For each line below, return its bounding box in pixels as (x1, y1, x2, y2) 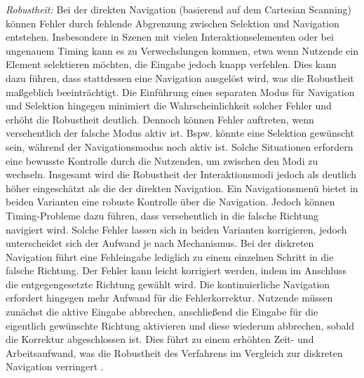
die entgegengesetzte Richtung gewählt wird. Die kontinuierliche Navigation (6, 276, 330, 291)
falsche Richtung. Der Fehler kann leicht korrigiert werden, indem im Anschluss (6, 263, 347, 278)
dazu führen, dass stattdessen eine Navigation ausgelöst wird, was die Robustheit (6, 70, 354, 85)
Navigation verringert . (6, 359, 104, 374)
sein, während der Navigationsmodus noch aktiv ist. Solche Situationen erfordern (6, 139, 353, 154)
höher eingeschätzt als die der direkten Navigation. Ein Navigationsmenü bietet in (6, 180, 358, 195)
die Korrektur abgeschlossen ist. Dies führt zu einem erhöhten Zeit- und (6, 332, 314, 346)
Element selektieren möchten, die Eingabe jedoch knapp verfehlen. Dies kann (6, 57, 337, 72)
